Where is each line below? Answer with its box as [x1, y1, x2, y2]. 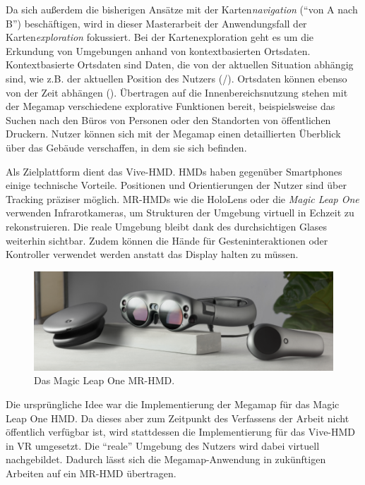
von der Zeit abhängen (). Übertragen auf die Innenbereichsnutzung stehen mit [6, 85, 348, 99]
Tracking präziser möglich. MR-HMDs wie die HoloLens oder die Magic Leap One [6, 191, 359, 206]
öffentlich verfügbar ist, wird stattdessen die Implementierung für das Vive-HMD [6, 424, 356, 439]
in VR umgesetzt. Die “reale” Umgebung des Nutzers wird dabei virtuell [6, 438, 320, 453]
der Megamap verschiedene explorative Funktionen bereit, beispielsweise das [6, 99, 335, 113]
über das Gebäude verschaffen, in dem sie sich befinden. [6, 140, 247, 154]
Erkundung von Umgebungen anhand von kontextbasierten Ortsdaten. [6, 43, 311, 58]
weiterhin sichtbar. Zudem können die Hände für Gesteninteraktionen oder [6, 233, 328, 247]
